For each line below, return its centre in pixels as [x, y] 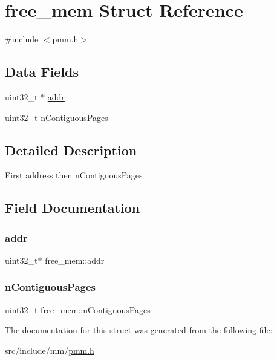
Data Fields [42, 72]
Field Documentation [73, 208]
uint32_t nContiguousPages [57, 117]
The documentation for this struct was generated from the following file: [139, 330]
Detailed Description [71, 150]
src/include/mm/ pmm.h [50, 350]
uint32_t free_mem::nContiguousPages [78, 309]
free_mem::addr [75, 260]
